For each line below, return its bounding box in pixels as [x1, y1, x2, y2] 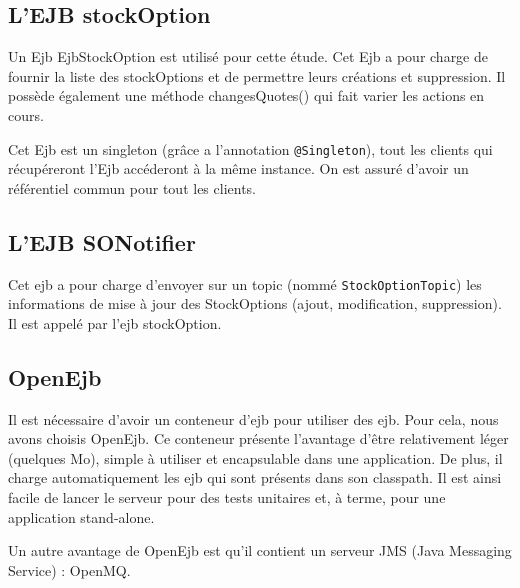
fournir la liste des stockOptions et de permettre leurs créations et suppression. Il [8, 65, 506, 86]
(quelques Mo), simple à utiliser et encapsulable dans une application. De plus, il [8, 447, 503, 468]
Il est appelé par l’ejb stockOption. [8, 312, 222, 333]
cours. [8, 104, 44, 125]
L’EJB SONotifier [8, 226, 196, 257]
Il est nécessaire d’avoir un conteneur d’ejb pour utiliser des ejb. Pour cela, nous [8, 408, 499, 429]
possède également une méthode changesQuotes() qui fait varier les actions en [8, 85, 485, 106]
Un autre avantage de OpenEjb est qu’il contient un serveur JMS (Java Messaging [8, 540, 512, 561]
